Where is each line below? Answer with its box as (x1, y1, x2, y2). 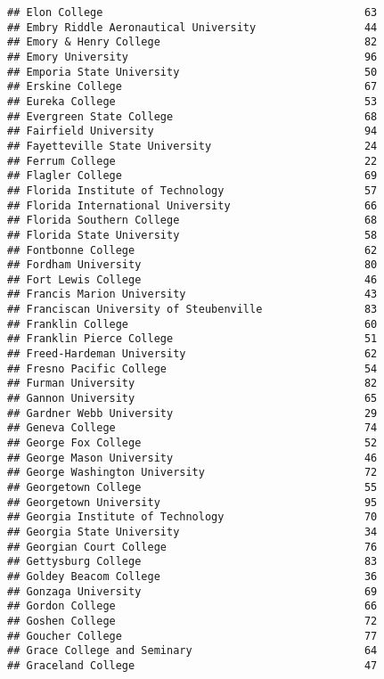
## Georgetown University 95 (7, 495, 378, 509)
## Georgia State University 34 (7, 525, 378, 538)
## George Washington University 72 (7, 466, 378, 479)
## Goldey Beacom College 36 (7, 569, 378, 583)
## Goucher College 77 (7, 629, 378, 642)
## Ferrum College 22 (7, 154, 378, 168)
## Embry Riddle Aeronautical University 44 (7, 20, 378, 34)
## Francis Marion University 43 (7, 288, 378, 301)
